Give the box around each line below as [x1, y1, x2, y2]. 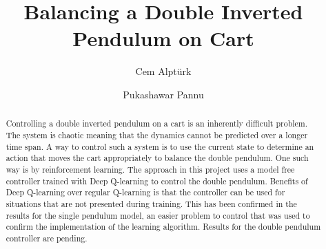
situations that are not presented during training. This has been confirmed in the [6, 197, 297, 209]
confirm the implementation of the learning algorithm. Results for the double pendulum [6, 221, 321, 232]
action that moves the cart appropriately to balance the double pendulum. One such [6, 152, 309, 164]
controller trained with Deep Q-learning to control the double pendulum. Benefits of [6, 175, 308, 186]
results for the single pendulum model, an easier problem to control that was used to [6, 209, 310, 221]
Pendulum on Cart [72, 24, 254, 52]
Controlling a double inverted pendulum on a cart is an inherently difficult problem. [6, 118, 308, 129]
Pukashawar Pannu [123, 87, 204, 101]
